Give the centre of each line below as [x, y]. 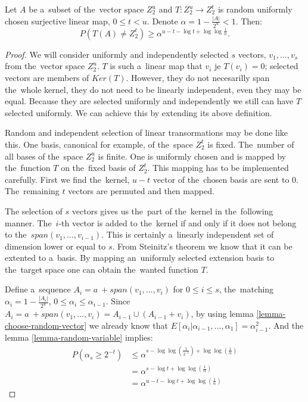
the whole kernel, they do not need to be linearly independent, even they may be [153, 89]
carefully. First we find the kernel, [67, 179]
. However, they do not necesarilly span [198, 77]
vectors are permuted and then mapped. [141, 191]
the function [28, 168]
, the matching [246, 289]
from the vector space [45, 66]
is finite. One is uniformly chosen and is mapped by [192, 156]
